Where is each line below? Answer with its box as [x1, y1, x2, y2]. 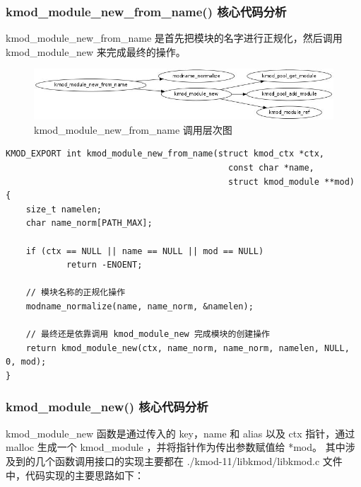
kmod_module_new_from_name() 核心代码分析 [6, 2, 287, 20]
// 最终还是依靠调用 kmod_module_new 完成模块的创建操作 [25, 329, 270, 340]
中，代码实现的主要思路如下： [6, 467, 144, 482]
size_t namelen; [25, 204, 102, 214]
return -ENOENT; [66, 260, 143, 270]
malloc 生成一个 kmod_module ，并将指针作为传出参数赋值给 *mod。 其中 [6, 440, 345, 454]
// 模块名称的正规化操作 [25, 287, 126, 298]
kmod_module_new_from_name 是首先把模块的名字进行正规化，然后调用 [6, 30, 343, 45]
